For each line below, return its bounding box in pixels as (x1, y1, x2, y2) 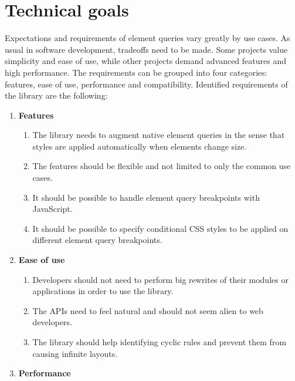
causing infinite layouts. (32, 347, 118, 359)
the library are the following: (5, 89, 108, 102)
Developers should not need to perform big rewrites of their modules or (32, 273, 289, 285)
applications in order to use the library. (32, 285, 174, 297)
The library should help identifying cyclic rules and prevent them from (32, 336, 287, 348)
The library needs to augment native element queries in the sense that (32, 129, 285, 141)
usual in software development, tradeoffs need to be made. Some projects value (5, 43, 288, 55)
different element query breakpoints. (32, 234, 162, 246)
